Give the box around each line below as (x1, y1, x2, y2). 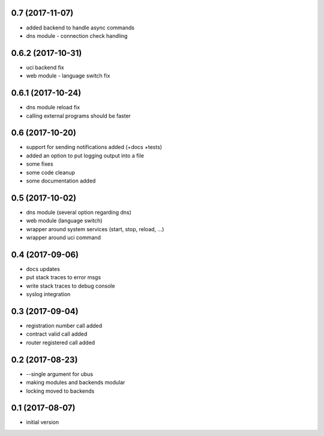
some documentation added (26, 177, 96, 184)
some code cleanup (26, 169, 75, 176)
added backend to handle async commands (26, 24, 135, 31)
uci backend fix (26, 64, 64, 71)
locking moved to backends (26, 387, 95, 395)
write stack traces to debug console (26, 282, 115, 289)
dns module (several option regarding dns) (26, 208, 132, 216)
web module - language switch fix (26, 72, 110, 79)
